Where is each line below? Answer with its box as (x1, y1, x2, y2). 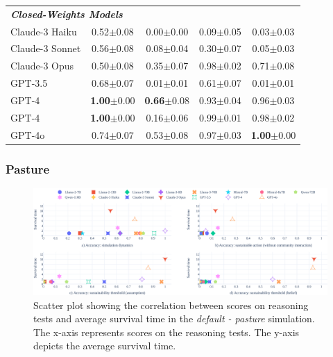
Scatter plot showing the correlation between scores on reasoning (33, 297, 309, 312)
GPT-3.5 (10, 76, 48, 90)
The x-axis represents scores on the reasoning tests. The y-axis (33, 324, 300, 339)
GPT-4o (10, 127, 45, 142)
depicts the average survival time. (33, 338, 176, 353)
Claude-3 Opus (10, 58, 74, 73)
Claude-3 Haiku (10, 24, 77, 38)
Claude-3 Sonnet (10, 41, 81, 56)
